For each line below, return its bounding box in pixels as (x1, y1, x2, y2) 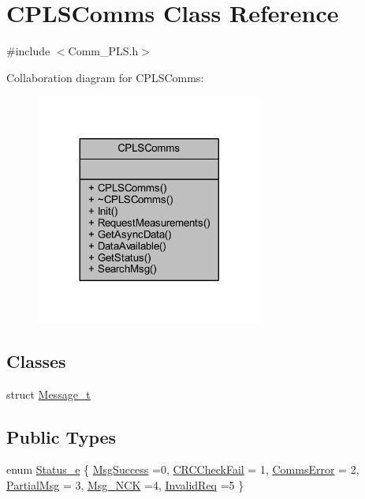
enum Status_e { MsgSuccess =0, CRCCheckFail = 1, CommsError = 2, (6, 461, 359, 478)
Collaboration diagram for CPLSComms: (6, 69, 204, 85)
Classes (6, 348, 66, 373)
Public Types (6, 424, 117, 448)
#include (6, 43, 50, 59)
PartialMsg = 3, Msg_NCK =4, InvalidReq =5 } (6, 476, 244, 493)
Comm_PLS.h (68, 43, 139, 59)
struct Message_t (6, 385, 91, 402)
